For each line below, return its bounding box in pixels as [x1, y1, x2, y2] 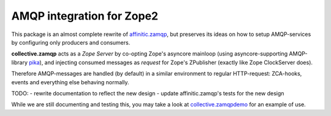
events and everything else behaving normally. [11, 78, 129, 85]
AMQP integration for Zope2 [11, 9, 159, 23]
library [11, 59, 28, 66]
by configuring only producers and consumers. [11, 38, 131, 46]
